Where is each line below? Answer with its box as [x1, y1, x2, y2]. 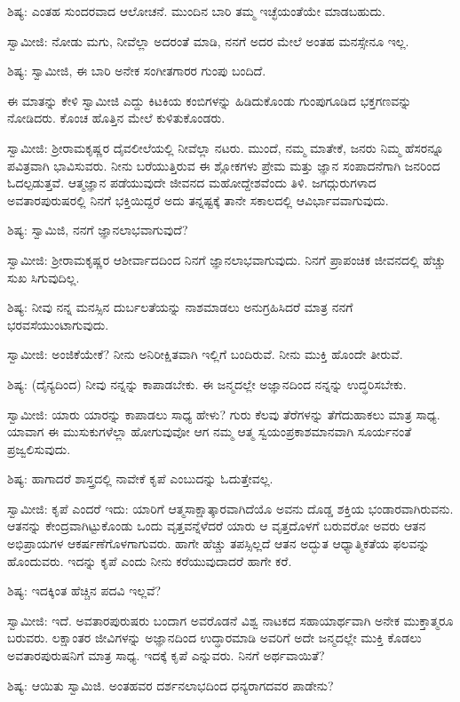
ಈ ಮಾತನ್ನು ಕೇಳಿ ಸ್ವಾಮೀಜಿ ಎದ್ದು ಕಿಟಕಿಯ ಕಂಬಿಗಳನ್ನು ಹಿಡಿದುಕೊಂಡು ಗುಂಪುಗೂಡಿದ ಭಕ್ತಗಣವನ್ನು [7, 91, 412, 109]
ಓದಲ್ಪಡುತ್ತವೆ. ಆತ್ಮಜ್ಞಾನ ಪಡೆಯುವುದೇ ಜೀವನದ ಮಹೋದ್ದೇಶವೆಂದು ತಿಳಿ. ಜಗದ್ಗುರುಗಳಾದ [7, 173, 377, 192]
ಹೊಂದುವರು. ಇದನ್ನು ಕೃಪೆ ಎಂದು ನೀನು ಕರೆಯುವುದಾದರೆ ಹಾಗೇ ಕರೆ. [7, 551, 292, 570]
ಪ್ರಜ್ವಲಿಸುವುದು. [7, 439, 71, 458]
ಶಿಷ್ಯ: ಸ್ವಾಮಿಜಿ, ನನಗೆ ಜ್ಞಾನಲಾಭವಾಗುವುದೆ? [7, 220, 188, 239]
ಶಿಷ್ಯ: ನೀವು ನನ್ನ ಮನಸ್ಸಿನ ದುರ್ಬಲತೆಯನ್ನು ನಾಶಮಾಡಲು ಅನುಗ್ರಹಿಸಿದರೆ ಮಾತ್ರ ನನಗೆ [7, 298, 353, 316]
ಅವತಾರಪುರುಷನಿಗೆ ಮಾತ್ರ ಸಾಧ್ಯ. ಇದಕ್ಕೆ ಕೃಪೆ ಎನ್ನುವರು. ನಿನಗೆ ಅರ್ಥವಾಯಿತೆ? [7, 646, 325, 665]
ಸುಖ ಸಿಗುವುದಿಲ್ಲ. [7, 267, 80, 286]
